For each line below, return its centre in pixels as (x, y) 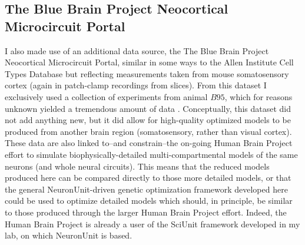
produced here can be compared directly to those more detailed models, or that (148, 178)
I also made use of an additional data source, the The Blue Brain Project (137, 50)
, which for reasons (258, 96)
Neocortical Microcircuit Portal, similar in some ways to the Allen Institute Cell (149, 62)
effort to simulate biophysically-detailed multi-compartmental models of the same (151, 154)
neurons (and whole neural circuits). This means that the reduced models (137, 166)
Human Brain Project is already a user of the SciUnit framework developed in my (152, 224)
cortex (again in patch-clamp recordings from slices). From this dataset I (136, 85)
